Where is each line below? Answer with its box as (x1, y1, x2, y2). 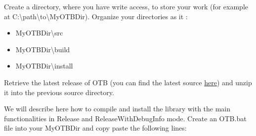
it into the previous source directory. (4, 87, 114, 97)
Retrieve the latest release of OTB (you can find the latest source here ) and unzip (4, 77, 252, 87)
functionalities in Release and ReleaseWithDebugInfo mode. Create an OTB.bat (4, 113, 247, 123)
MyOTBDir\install (15, 61, 73, 71)
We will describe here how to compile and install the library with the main (4, 103, 231, 114)
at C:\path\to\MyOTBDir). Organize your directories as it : (4, 11, 188, 21)
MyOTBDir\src (15, 28, 63, 38)
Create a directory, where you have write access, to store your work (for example (4, 1, 249, 11)
